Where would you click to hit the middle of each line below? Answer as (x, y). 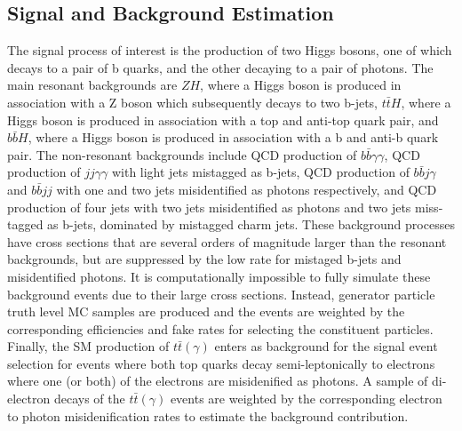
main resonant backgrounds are (92, 85)
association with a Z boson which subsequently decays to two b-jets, (193, 102)
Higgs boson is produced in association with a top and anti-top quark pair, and (223, 120)
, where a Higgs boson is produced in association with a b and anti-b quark (233, 137)
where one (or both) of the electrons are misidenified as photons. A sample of (218, 381)
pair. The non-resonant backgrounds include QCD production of (182, 154)
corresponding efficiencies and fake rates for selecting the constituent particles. (220, 328)
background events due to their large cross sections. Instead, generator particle (221, 294)
